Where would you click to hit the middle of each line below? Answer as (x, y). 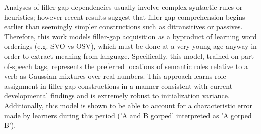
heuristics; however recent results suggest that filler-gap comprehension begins (125, 16)
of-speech (18, 66)
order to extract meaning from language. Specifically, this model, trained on (121, 56)
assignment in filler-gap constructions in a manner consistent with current (118, 85)
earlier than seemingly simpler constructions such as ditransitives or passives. (123, 26)
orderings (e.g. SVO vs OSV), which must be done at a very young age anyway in (130, 46)
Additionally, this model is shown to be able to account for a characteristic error (128, 105)
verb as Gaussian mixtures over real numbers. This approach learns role (115, 76)
